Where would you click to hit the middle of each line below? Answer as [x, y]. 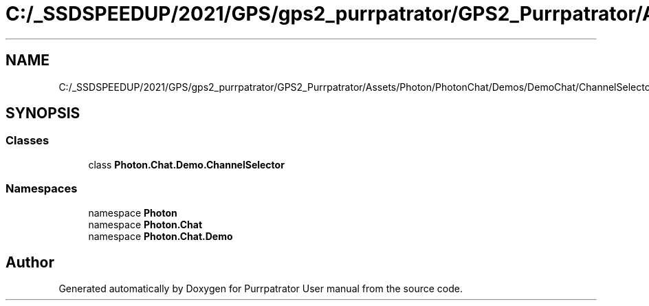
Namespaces [42, 189]
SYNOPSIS [43, 113]
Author [30, 262]
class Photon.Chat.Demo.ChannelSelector [186, 164]
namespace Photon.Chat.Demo [161, 236]
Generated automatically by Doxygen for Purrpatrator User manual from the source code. [261, 289]
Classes [27, 141]
